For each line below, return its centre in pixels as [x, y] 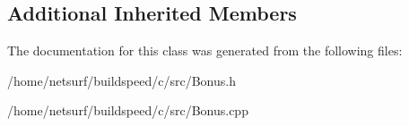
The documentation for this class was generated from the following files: [205, 50]
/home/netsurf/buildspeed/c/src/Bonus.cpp [128, 110]
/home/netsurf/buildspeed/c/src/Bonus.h [122, 80]
